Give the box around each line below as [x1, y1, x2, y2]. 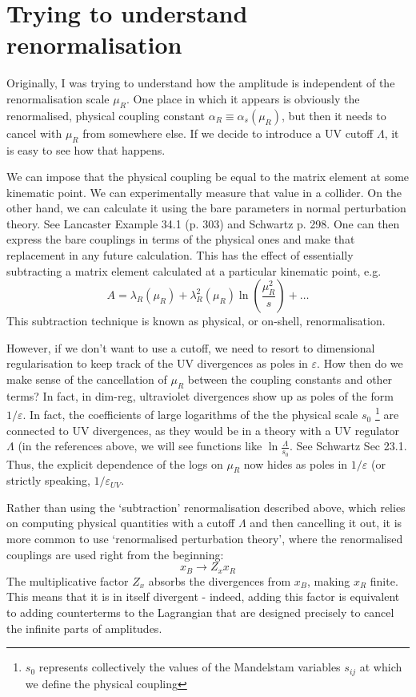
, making [306, 572, 350, 589]
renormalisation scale [6, 90, 110, 107]
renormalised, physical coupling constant [6, 107, 206, 123]
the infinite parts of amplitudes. [6, 619, 162, 636]
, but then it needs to [282, 107, 386, 123]
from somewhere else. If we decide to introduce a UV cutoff [82, 124, 374, 141]
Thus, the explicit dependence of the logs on [6, 455, 223, 472]
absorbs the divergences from [148, 572, 291, 589]
